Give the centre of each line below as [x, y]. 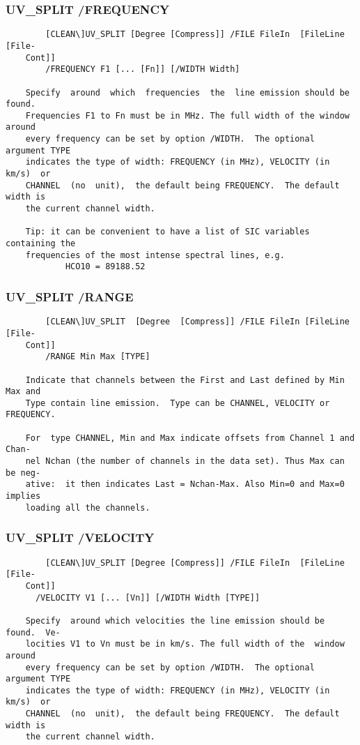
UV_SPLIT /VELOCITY [80, 537]
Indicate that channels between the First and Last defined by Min [185, 380]
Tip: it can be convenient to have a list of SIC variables [167, 232]
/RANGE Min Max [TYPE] [98, 357]
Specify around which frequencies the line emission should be [187, 92]
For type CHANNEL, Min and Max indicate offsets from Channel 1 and [190, 438]
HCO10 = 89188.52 [105, 267]
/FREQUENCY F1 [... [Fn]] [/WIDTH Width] [143, 69]
